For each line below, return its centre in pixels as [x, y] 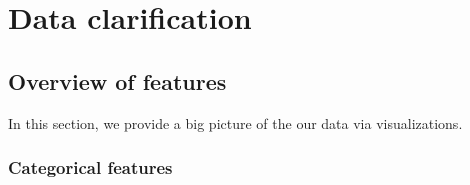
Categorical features [90, 167]
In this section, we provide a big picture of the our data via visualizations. [235, 122]
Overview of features [117, 80]
